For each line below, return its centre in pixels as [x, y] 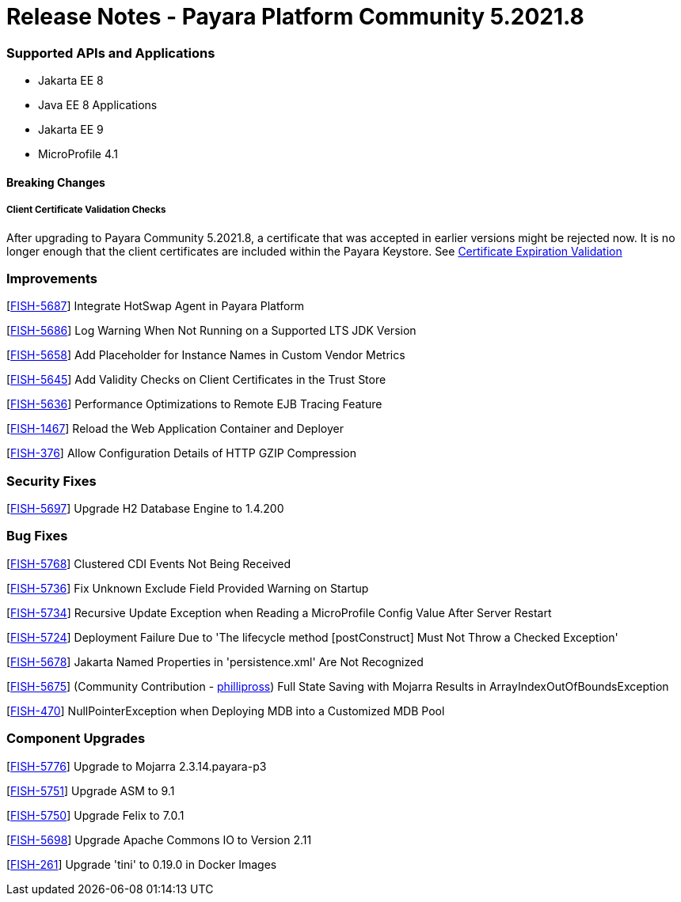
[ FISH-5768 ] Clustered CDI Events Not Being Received [149, 563]
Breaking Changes [56, 182]
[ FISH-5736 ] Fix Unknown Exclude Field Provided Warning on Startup [188, 588]
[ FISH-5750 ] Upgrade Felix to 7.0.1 [95, 815]
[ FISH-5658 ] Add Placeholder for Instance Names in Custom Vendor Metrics [206, 355]
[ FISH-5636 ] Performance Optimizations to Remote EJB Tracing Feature [194, 404]
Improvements [52, 278]
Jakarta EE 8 [71, 81]
